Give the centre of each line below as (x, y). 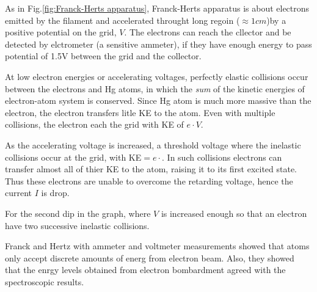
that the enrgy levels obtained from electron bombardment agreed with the (145, 270)
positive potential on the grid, (61, 32)
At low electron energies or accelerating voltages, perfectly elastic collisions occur (157, 76)
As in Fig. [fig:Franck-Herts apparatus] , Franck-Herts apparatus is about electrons (157, 8)
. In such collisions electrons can (222, 157)
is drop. (55, 193)
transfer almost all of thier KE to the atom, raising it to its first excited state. (151, 169)
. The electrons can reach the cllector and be (208, 32)
